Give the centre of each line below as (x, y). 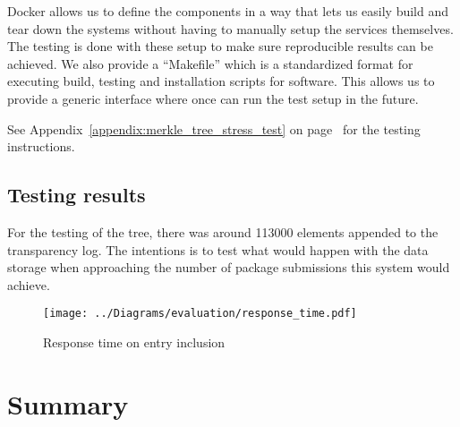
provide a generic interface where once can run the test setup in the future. (213, 98)
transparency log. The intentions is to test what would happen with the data (218, 249)
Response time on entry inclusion (134, 342)
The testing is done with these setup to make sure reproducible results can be (220, 46)
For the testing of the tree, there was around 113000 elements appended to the (223, 231)
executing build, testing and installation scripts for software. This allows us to (221, 81)
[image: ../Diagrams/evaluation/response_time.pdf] (200, 314)
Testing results (77, 195)
